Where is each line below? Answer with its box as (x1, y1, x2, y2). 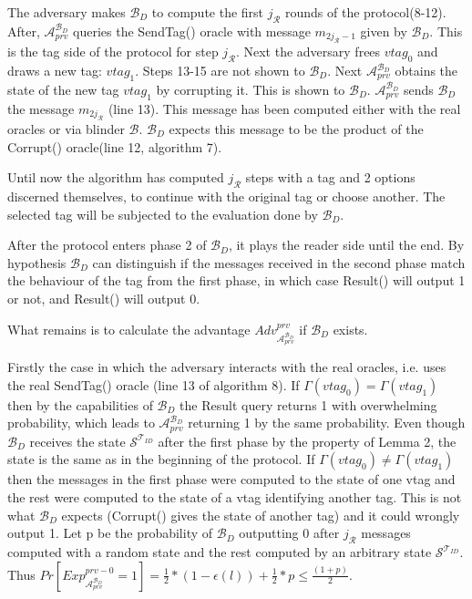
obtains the (395, 61, 458, 79)
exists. (333, 319, 368, 338)
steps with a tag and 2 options (245, 168, 416, 187)
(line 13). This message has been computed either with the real (108, 98, 461, 118)
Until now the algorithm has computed (7, 168, 224, 187)
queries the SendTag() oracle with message (73, 21, 311, 40)
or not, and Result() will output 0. (7, 288, 200, 307)
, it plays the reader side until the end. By (228, 235, 465, 254)
